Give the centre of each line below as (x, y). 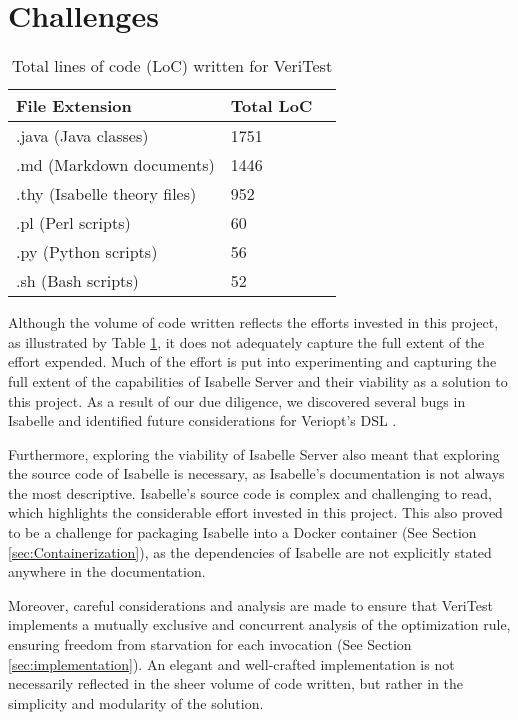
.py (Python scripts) (87, 252)
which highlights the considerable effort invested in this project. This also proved (255, 512)
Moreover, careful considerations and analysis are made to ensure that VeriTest (250, 604)
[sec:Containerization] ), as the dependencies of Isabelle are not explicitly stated (250, 551)
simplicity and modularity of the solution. (136, 702)
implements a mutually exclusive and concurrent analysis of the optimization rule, (259, 624)
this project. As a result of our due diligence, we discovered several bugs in (237, 400)
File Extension (74, 106)
